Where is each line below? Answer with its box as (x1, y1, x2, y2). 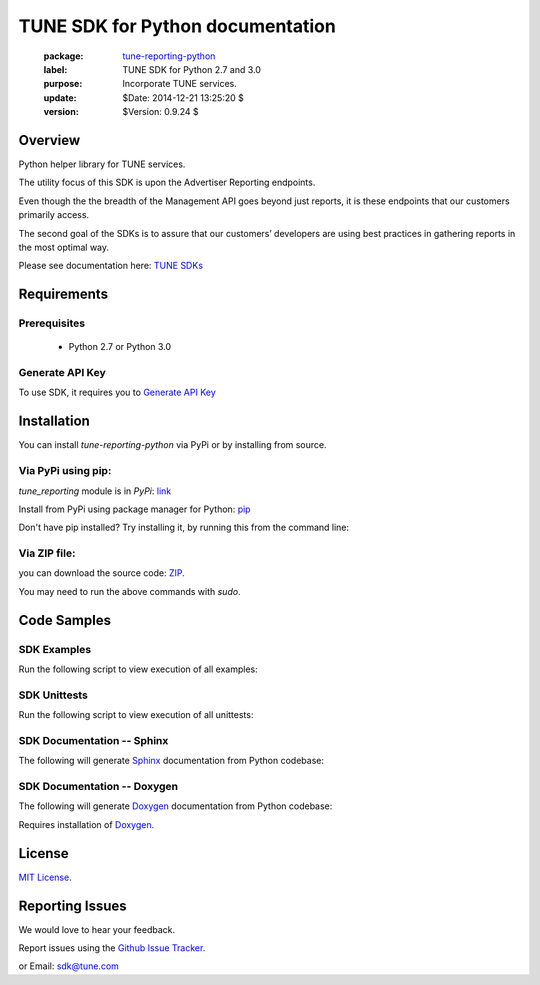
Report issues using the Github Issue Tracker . (18, 942, 206, 954)
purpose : (43, 78, 83, 90)
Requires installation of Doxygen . (18, 818, 155, 830)
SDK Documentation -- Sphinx (18, 733, 169, 747)
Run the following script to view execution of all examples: (18, 663, 259, 675)
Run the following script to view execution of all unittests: (18, 709, 254, 721)
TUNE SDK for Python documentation (18, 15, 337, 37)
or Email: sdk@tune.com (18, 960, 120, 972)
